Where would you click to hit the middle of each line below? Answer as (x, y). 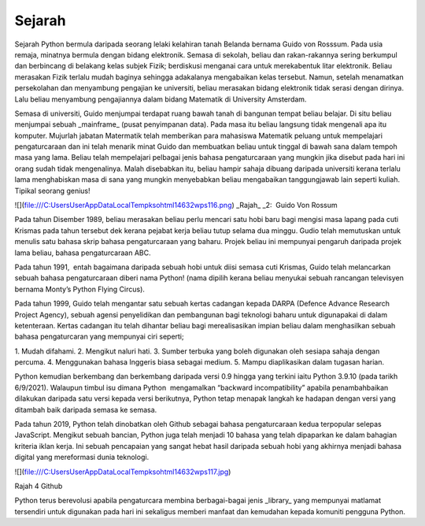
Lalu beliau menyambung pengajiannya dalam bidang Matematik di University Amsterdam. (161, 99)
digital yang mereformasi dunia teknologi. (82, 457)
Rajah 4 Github (39, 486)
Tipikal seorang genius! (52, 191)
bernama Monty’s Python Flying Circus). (80, 289)
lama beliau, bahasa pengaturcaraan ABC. (83, 253)
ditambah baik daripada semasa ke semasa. (86, 409)
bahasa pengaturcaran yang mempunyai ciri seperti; (99, 337)
